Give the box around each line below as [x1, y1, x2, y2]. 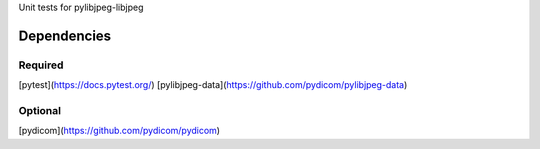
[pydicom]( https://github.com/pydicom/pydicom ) [18, 125, 220, 137]
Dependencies [18, 27, 112, 44]
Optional [18, 103, 62, 117]
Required [18, 58, 64, 72]
